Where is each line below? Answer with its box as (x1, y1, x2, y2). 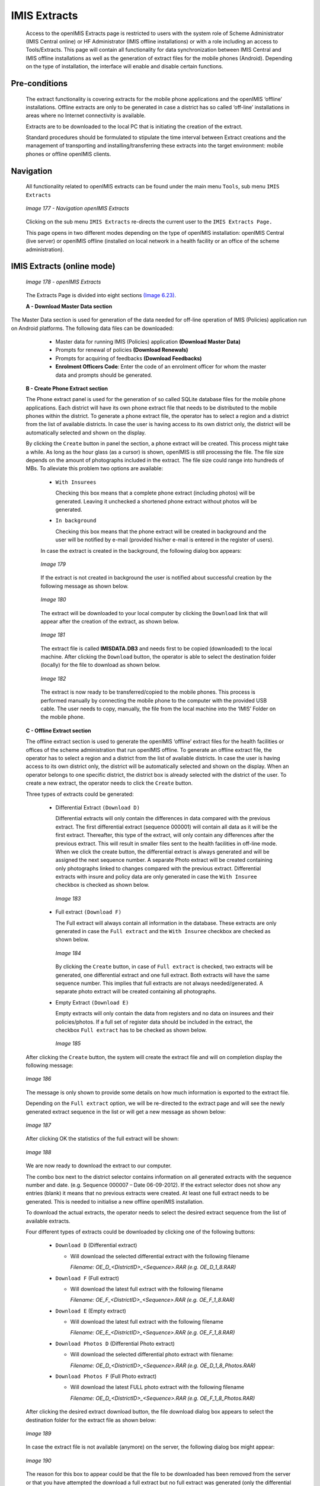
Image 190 (25, 1457, 52, 1464)
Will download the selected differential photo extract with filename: (70, 1351, 234, 1358)
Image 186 (25, 1075, 52, 1082)
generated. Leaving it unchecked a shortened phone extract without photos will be (55, 498, 257, 505)
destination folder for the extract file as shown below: (25, 1416, 156, 1424)
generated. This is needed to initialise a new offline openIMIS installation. (25, 1198, 204, 1205)
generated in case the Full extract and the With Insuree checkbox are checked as (55, 928, 271, 935)
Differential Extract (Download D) (55, 804, 140, 811)
